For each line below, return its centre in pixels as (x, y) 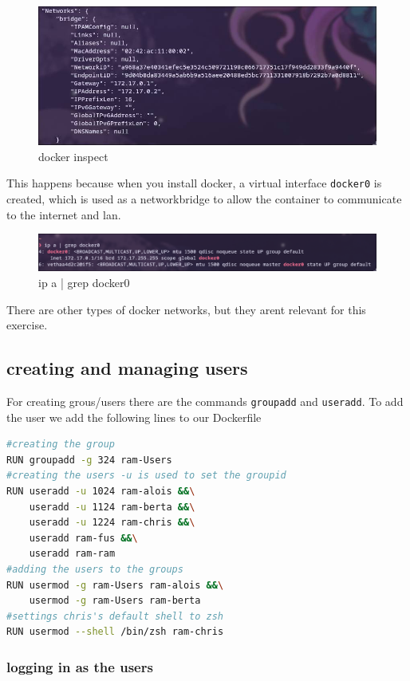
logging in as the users (80, 666)
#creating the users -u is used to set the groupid (146, 476)
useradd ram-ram (72, 554)
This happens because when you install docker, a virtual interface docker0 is (194, 183)
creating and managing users (127, 368)
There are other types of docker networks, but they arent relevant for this (186, 309)
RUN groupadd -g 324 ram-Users (89, 460)
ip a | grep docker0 (84, 282)
